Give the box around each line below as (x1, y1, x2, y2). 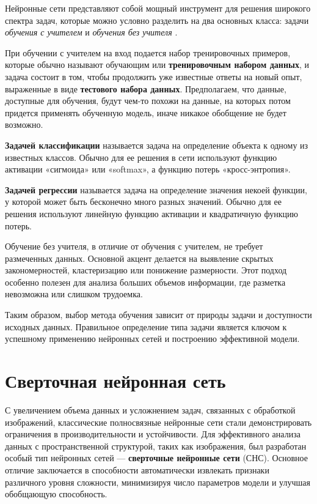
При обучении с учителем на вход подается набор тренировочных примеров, (5, 46, 291, 59)
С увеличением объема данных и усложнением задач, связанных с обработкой (5, 403, 296, 416)
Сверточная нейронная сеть (5, 368, 226, 393)
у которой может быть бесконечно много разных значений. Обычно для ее (5, 195, 282, 208)
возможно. (5, 118, 43, 131)
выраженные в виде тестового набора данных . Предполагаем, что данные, (5, 82, 286, 95)
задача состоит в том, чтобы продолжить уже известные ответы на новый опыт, (5, 70, 302, 83)
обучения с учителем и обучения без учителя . (5, 26, 178, 39)
